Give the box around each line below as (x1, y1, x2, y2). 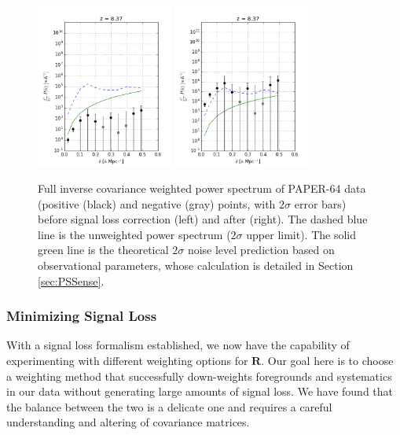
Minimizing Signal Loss (6, 306, 157, 326)
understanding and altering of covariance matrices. (6, 414, 250, 430)
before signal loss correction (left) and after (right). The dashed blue (38, 211, 368, 227)
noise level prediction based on (187, 241, 335, 258)
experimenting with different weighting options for (6, 352, 248, 369)
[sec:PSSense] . (38, 272, 105, 289)
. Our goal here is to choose (261, 352, 394, 369)
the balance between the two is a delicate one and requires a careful (6, 398, 332, 415)
